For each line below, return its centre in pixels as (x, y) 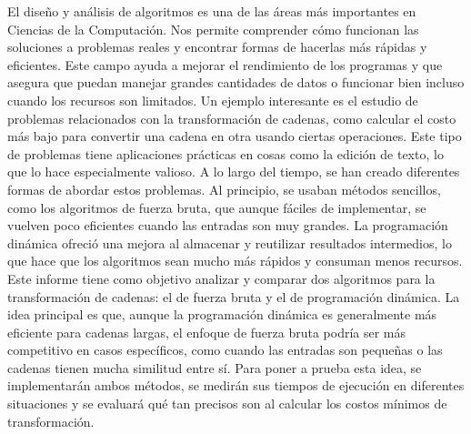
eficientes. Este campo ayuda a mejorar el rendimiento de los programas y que (225, 64)
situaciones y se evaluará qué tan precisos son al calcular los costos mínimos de (227, 404)
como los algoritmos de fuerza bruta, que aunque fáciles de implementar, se (217, 207)
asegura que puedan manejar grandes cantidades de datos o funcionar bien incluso (236, 82)
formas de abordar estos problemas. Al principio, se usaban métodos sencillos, (224, 189)
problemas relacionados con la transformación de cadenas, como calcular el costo (232, 118)
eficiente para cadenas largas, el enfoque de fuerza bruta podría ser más (207, 332)
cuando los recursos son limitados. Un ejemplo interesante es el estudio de (213, 100)
